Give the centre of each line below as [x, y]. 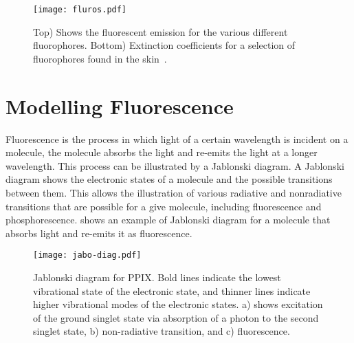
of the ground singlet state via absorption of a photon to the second [176, 317]
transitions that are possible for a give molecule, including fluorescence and [164, 206]
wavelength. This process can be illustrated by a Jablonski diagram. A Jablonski [175, 165]
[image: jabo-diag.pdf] [87, 255]
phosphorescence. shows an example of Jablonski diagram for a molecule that [168, 220]
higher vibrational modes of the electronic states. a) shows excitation [178, 304]
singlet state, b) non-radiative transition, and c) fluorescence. [162, 331]
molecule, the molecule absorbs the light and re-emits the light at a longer [162, 152]
